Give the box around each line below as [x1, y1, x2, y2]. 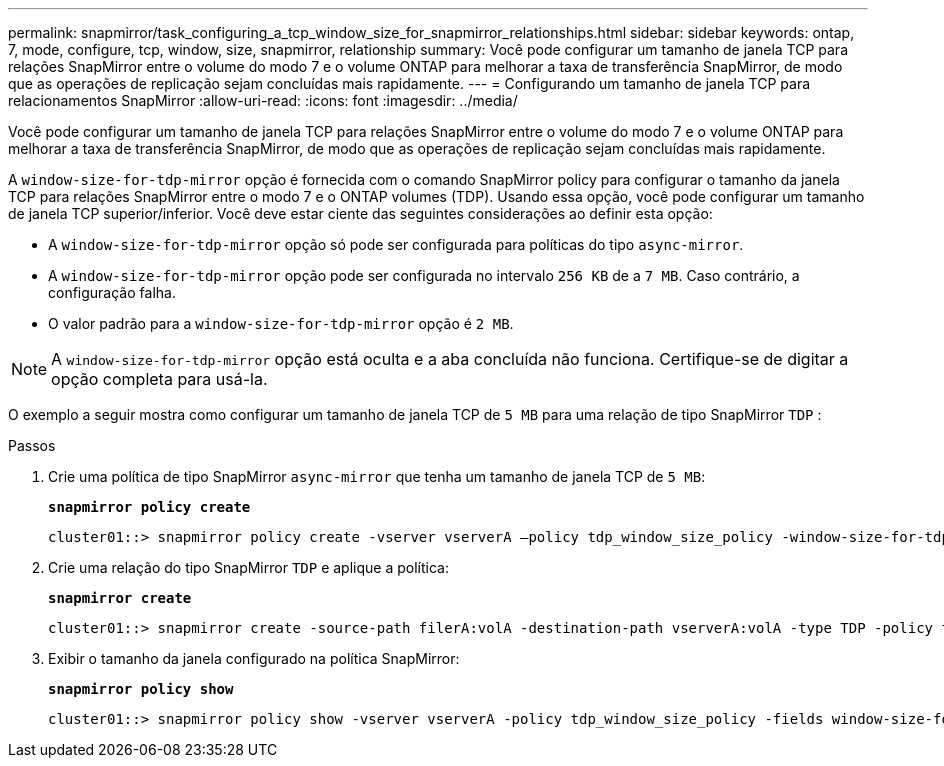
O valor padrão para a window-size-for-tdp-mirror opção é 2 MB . [48, 315, 514, 332]
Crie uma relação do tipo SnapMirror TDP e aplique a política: [48, 559, 449, 576]
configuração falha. [48, 284, 176, 301]
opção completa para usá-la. [51, 369, 268, 389]
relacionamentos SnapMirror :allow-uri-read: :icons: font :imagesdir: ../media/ [8, 92, 518, 109]
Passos [8, 437, 56, 454]
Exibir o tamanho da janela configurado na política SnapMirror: [48, 650, 460, 667]
